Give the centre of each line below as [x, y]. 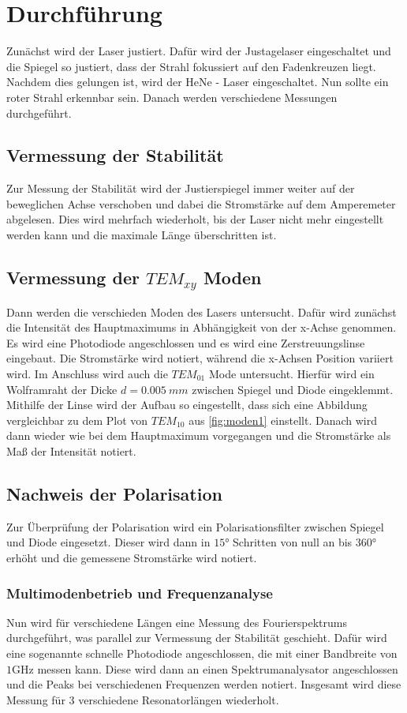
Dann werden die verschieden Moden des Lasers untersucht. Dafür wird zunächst [202, 311]
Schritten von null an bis [293, 542]
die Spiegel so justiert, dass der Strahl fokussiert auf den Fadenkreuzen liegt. [191, 66]
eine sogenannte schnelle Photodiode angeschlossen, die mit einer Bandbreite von [202, 653]
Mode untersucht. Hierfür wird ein [291, 374]
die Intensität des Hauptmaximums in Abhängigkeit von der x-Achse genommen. [202, 327]
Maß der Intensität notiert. [71, 451]
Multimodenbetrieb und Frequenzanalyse [140, 593]
